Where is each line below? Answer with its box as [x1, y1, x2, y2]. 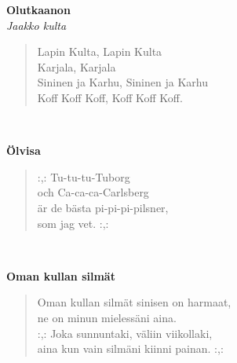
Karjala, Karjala [37, 58, 116, 75]
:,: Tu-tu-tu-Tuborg [37, 168, 130, 185]
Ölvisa [6, 142, 41, 159]
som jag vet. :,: [37, 214, 109, 231]
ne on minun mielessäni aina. [37, 309, 177, 325]
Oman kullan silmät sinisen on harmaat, [37, 294, 232, 310]
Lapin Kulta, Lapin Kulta [37, 43, 162, 60]
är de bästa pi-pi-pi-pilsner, [37, 199, 169, 215]
